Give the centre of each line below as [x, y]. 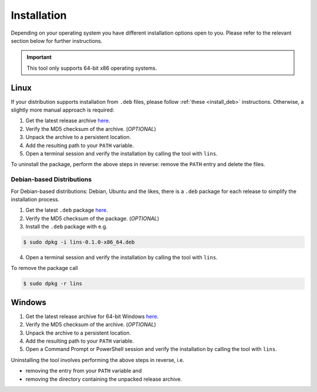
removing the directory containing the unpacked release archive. [104, 379]
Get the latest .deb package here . [67, 210]
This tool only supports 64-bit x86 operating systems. [92, 68]
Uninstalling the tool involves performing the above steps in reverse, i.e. [97, 360]
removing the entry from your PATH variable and [84, 371]
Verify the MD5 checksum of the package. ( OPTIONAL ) [92, 218]
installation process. [35, 199]
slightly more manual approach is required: [63, 110]
